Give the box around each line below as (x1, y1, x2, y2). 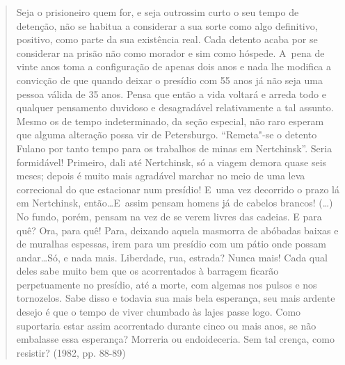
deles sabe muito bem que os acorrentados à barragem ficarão (16, 263, 279, 278)
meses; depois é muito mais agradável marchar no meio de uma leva (16, 168, 305, 183)
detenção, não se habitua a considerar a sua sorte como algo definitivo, (16, 18, 318, 33)
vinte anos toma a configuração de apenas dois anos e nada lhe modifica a (16, 59, 332, 74)
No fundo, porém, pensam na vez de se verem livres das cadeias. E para (16, 209, 322, 223)
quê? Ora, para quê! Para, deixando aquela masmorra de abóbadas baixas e (16, 222, 339, 237)
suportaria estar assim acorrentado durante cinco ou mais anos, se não (16, 318, 316, 332)
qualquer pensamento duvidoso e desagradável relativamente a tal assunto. (16, 100, 334, 115)
